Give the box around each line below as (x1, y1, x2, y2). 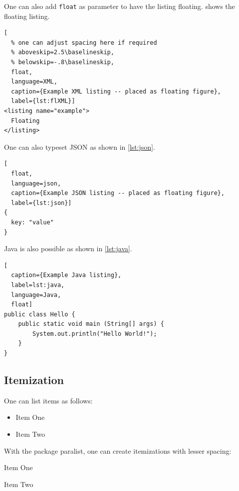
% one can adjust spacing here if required (11, 39, 157, 46)
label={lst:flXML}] (11, 98, 76, 105)
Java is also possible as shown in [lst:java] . (4, 243, 132, 254)
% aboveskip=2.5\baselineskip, (11, 49, 114, 56)
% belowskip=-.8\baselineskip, (11, 59, 114, 66)
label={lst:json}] (11, 199, 72, 206)
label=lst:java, (11, 281, 65, 289)
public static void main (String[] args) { (18, 320, 164, 328)
